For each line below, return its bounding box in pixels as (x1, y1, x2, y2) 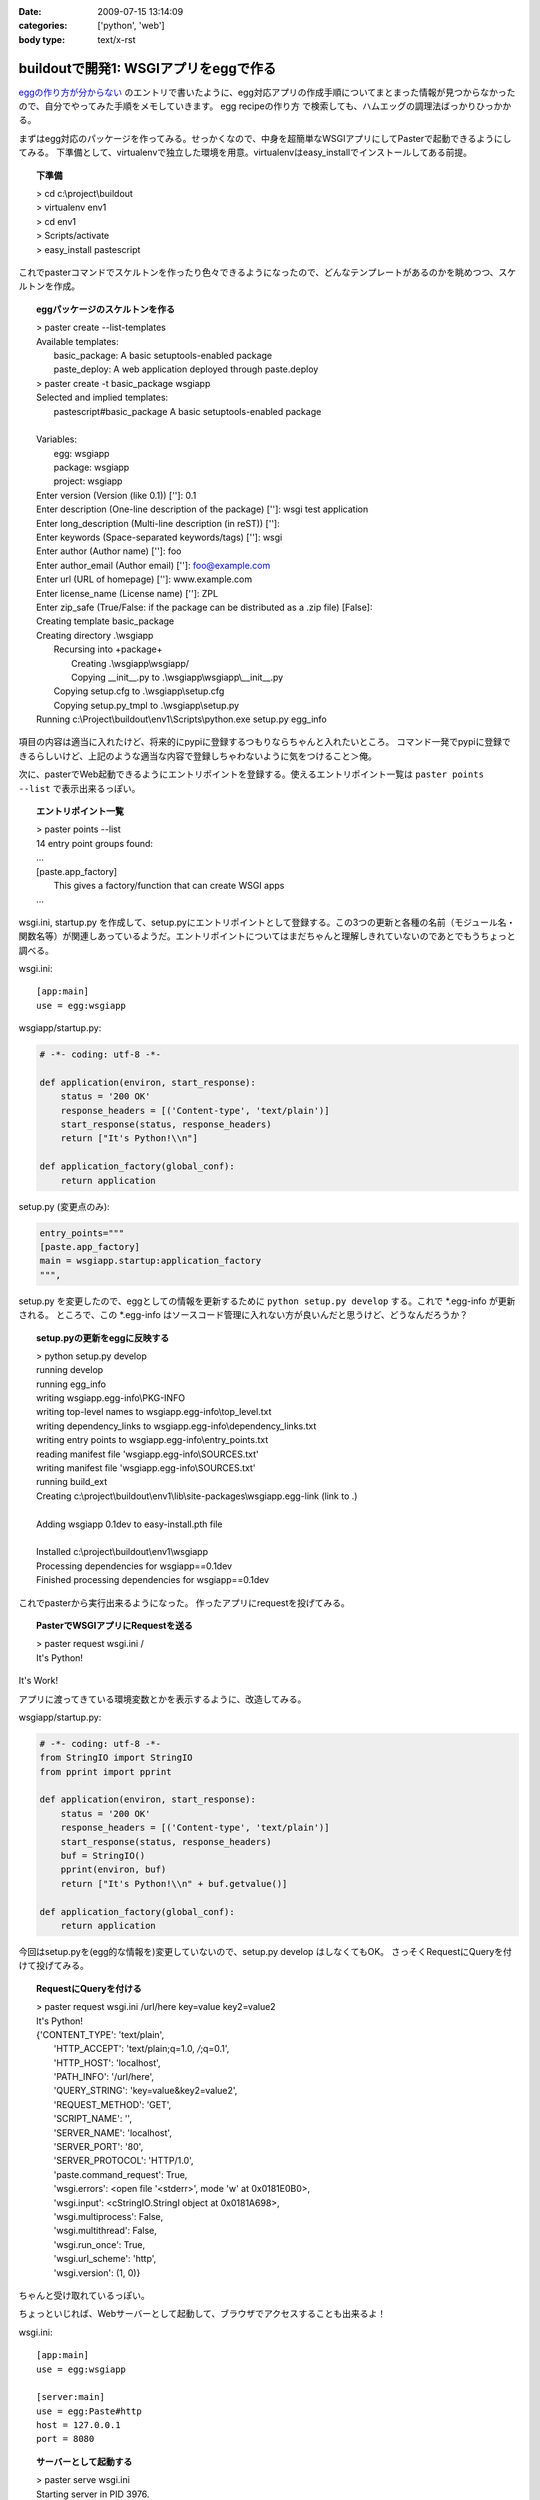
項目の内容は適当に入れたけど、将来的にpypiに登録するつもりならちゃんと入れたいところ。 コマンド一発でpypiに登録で (18, 736, 511, 748)
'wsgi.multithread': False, (53, 2225, 157, 2237)
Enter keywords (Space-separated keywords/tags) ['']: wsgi (36, 531, 283, 544)
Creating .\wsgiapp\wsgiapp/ (71, 657, 190, 669)
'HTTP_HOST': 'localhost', (53, 2056, 161, 2069)
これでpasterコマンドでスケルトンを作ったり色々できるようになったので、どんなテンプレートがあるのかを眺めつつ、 (18, 266, 499, 278)
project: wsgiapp (53, 475, 123, 487)
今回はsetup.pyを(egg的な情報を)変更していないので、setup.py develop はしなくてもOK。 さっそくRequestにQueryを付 (18, 1945, 512, 1957)
